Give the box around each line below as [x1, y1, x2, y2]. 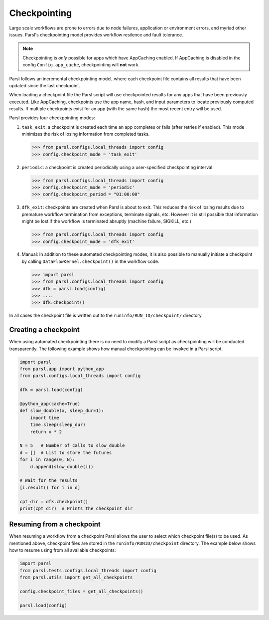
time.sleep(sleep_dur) [30, 422, 86, 427]
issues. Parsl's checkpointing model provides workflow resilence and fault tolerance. [9, 31, 184, 37]
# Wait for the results [19, 478, 78, 483]
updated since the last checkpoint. [9, 82, 81, 88]
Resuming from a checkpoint [9, 520, 101, 529]
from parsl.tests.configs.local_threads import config [19, 568, 156, 573]
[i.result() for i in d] [19, 484, 81, 490]
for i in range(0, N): [19, 457, 75, 462]
